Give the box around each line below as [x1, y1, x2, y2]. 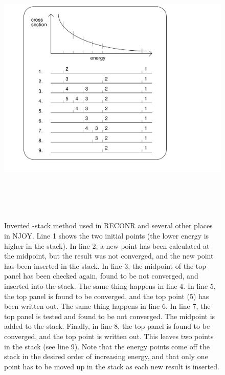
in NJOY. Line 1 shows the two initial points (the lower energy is [4, 230, 209, 241]
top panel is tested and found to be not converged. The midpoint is [4, 310, 215, 321]
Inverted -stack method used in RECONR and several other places [4, 220, 213, 231]
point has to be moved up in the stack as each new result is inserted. [4, 361, 219, 371]
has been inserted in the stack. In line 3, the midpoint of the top [4, 260, 206, 271]
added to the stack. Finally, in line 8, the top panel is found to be [4, 321, 210, 331]
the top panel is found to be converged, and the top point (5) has [4, 290, 209, 301]
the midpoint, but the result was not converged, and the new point [4, 250, 214, 261]
